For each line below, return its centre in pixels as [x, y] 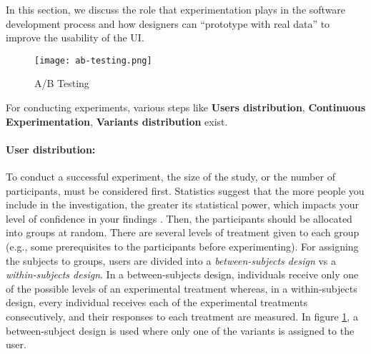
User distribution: [51, 149]
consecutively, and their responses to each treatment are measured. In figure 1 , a [182, 316]
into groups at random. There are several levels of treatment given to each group [183, 232]
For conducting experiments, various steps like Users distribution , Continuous [186, 107]
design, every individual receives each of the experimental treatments [157, 302]
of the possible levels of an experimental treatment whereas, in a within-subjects [182, 288]
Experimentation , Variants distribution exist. [117, 121]
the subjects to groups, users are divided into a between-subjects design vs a [171, 260]
